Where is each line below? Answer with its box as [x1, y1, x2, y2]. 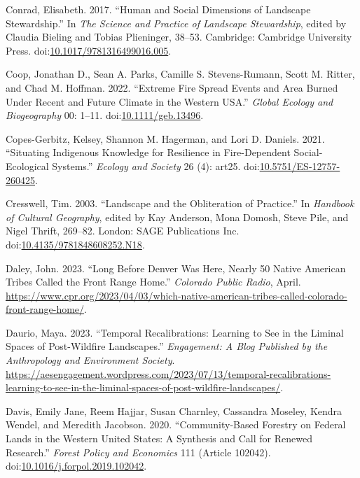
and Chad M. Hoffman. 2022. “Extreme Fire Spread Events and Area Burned [6, 80, 338, 94]
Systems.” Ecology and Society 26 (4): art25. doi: [52, 158, 260, 173]
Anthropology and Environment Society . [6, 353, 175, 367]
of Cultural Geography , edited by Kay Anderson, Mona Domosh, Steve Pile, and [6, 209, 349, 224]
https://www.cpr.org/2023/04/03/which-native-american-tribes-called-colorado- [6, 288, 347, 302]
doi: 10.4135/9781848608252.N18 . [6, 237, 145, 251]
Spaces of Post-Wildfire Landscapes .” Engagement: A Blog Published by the [6, 339, 328, 353]
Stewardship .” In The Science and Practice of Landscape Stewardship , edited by [6, 15, 347, 30]
